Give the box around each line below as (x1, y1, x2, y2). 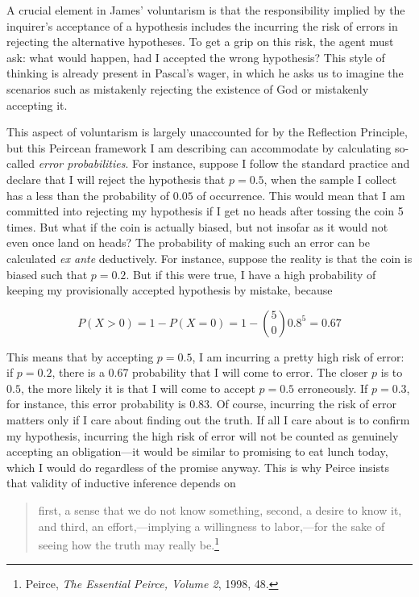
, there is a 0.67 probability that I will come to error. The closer (52, 364, 368, 381)
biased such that (6, 265, 88, 282)
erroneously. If (297, 379, 368, 396)
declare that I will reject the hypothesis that (6, 170, 226, 187)
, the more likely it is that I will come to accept (20, 379, 255, 396)
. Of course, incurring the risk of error (209, 395, 396, 412)
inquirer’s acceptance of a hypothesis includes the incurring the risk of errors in (6, 17, 398, 34)
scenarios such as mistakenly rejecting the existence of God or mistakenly (6, 80, 369, 97)
